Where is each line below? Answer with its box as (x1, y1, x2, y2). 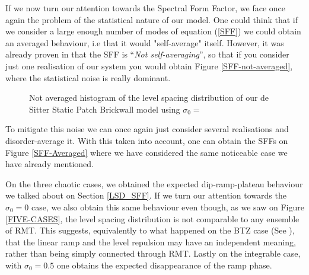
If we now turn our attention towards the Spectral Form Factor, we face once (5, 2, 286, 14)
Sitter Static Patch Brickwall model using (29, 103, 180, 115)
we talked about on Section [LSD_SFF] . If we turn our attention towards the (5, 189, 286, 202)
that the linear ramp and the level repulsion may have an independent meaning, (5, 235, 296, 248)
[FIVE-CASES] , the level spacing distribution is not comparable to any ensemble (5, 212, 300, 225)
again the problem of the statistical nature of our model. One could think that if (5, 13, 298, 25)
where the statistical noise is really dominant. (5, 71, 171, 84)
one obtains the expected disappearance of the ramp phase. (56, 258, 272, 271)
